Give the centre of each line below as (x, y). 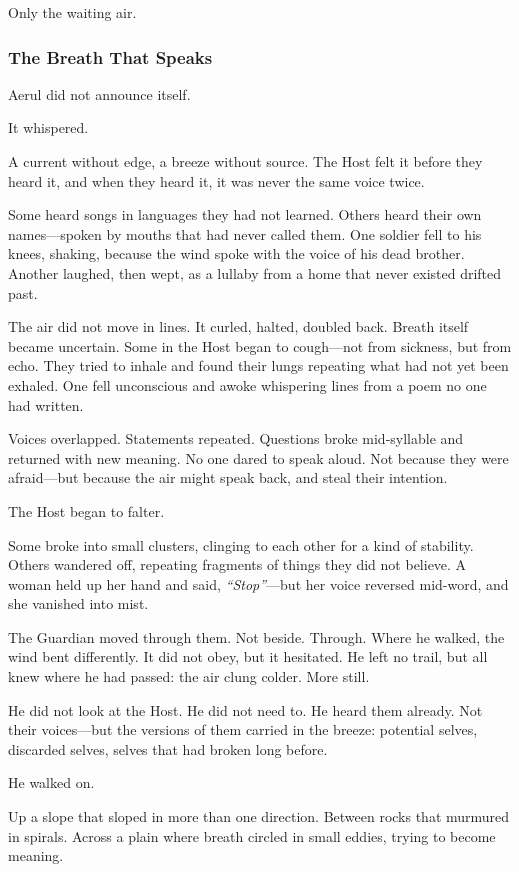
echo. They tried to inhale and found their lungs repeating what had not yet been (258, 365)
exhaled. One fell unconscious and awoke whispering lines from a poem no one (247, 384)
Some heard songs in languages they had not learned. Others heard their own (245, 214)
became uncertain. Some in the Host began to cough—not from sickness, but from (260, 345)
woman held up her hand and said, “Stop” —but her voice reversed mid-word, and (258, 583)
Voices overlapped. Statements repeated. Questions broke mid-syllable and (236, 438)
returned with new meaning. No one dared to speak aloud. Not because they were (258, 457)
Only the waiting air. (72, 12)
